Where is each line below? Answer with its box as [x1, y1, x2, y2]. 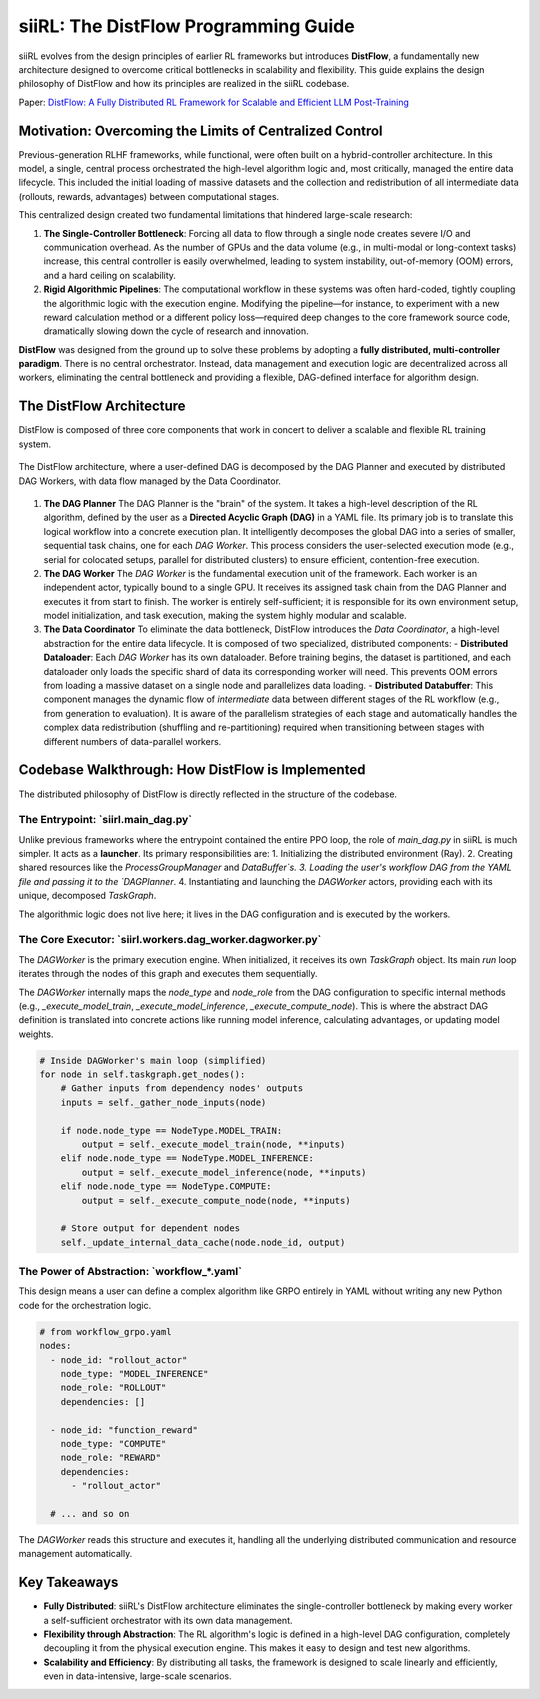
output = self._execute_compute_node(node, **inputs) [81, 1195, 351, 1206]
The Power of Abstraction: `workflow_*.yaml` [18, 1265, 242, 1279]
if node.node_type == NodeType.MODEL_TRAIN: [60, 1125, 283, 1136]
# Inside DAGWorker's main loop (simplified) [39, 1055, 267, 1066]
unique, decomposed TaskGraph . [18, 890, 157, 902]
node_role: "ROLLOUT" [60, 1382, 167, 1394]
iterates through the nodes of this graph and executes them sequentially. [18, 968, 318, 980]
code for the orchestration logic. [18, 1299, 152, 1311]
